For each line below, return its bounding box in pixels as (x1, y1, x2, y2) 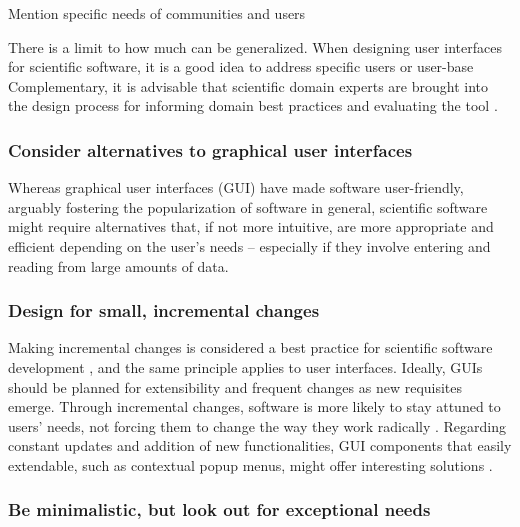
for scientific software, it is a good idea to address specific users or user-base (8, 56, 474, 77)
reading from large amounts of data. (8, 255, 229, 276)
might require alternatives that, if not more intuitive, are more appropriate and (8, 216, 494, 237)
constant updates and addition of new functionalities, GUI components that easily (8, 435, 512, 456)
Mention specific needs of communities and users (8, 3, 306, 23)
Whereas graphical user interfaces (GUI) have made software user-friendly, (8, 177, 464, 198)
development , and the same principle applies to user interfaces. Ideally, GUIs (8, 356, 483, 377)
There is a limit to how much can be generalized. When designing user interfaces (8, 36, 502, 57)
